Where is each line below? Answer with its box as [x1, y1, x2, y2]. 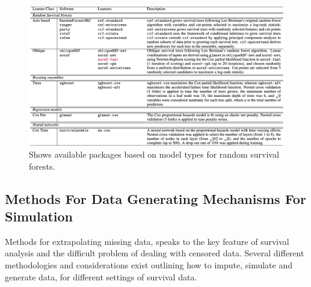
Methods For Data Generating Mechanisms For [5, 189, 306, 208]
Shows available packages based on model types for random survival [29, 147, 279, 160]
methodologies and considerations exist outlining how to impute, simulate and [5, 258, 293, 271]
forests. [29, 159, 55, 172]
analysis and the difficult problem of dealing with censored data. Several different [5, 247, 304, 259]
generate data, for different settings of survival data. [5, 270, 197, 283]
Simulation [5, 206, 73, 225]
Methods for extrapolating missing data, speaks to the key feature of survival [5, 235, 289, 247]
